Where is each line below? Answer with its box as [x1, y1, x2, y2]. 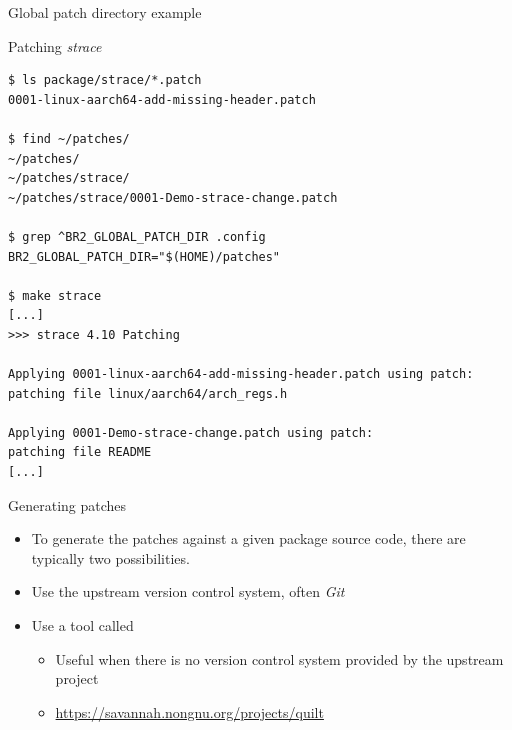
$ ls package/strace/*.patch [8, 73, 202, 88]
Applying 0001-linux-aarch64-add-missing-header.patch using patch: [8, 367, 474, 382]
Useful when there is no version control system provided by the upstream [55, 648, 504, 669]
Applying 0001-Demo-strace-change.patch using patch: [8, 425, 374, 440]
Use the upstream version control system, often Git [31, 581, 345, 602]
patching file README [8, 445, 152, 460]
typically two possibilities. [31, 547, 190, 568]
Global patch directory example [8, 2, 202, 22]
